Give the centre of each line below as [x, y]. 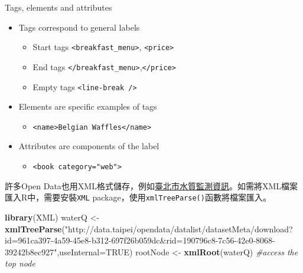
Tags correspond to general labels [79, 27]
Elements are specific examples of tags [88, 106]
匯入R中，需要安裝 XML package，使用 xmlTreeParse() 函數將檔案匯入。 [138, 197]
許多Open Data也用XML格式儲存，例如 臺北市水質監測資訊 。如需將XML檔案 [151, 185]
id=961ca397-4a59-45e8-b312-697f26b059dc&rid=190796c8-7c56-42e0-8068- [140, 240]
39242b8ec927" [31, 251]
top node [20, 263]
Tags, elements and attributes [58, 7]
